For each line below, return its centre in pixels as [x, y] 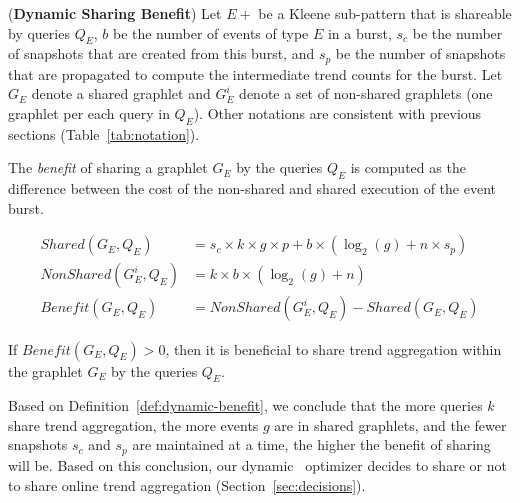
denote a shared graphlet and [121, 93]
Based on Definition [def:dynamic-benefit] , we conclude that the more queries [245, 405]
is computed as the [408, 167]
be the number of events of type [210, 32]
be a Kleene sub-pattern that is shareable [385, 13]
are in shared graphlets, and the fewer [390, 424]
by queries [39, 32]
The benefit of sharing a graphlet [108, 167]
